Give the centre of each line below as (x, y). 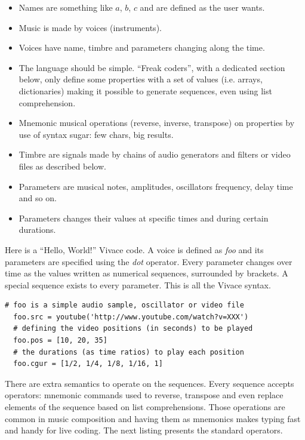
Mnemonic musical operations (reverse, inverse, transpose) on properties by (157, 123)
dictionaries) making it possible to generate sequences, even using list (145, 90)
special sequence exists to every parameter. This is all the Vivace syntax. (138, 284)
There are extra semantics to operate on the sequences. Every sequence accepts (150, 383)
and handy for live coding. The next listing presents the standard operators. (144, 430)
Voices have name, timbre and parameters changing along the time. (142, 47)
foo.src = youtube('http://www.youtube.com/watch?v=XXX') (131, 317)
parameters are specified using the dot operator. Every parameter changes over (149, 261)
